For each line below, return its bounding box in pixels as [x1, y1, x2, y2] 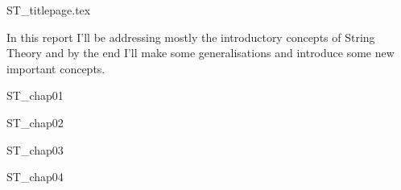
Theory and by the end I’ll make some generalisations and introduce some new [6, 44, 395, 61]
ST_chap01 [6, 87, 64, 104]
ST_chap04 [6, 168, 64, 185]
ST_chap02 [6, 114, 64, 130]
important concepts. [6, 60, 105, 76]
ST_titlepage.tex [6, 2, 91, 18]
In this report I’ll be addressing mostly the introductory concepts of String [6, 28, 375, 45]
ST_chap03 [6, 141, 64, 158]
